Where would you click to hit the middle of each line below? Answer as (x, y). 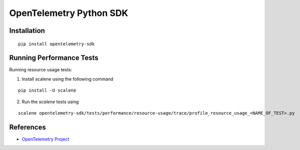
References (27, 127)
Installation (27, 31)
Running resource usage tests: (41, 70)
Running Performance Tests (54, 58)
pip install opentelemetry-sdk (56, 44)
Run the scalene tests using (50, 102)
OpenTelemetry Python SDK (69, 13)
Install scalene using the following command (67, 79)
